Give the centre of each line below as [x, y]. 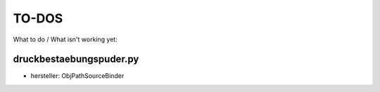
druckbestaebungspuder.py [76, 59]
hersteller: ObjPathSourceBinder [77, 76]
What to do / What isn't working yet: [65, 39]
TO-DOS [38, 18]
